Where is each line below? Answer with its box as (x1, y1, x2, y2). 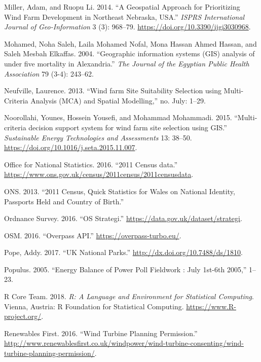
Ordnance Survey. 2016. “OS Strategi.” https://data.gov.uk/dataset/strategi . (4, 213, 242, 224)
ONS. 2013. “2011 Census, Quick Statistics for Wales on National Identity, (4, 186, 235, 196)
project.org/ (4, 311, 42, 321)
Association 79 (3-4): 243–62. (4, 68, 94, 79)
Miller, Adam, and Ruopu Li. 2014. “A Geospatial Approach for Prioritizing (4, 2, 240, 12)
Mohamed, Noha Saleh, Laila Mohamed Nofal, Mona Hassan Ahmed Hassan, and (4, 38, 257, 49)
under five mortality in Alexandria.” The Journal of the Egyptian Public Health (4, 58, 249, 68)
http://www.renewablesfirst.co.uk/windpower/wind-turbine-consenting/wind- (4, 338, 244, 348)
